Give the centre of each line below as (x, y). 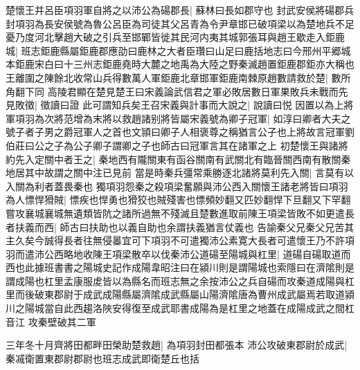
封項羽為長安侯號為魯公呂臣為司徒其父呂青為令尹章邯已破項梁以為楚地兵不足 (180, 23)
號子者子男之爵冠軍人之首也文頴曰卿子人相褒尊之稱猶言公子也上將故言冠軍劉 (180, 132)
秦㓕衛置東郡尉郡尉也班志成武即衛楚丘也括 (102, 358)
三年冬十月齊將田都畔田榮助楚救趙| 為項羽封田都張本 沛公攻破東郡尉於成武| (177, 345)
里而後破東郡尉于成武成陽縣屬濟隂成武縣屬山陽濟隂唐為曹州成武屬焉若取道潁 (180, 294)
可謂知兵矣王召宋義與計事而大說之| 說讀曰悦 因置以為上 (218, 105)
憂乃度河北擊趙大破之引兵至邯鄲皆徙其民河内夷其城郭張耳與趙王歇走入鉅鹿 (175, 37)
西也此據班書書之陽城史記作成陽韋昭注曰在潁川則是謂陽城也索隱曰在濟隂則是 (180, 267)
